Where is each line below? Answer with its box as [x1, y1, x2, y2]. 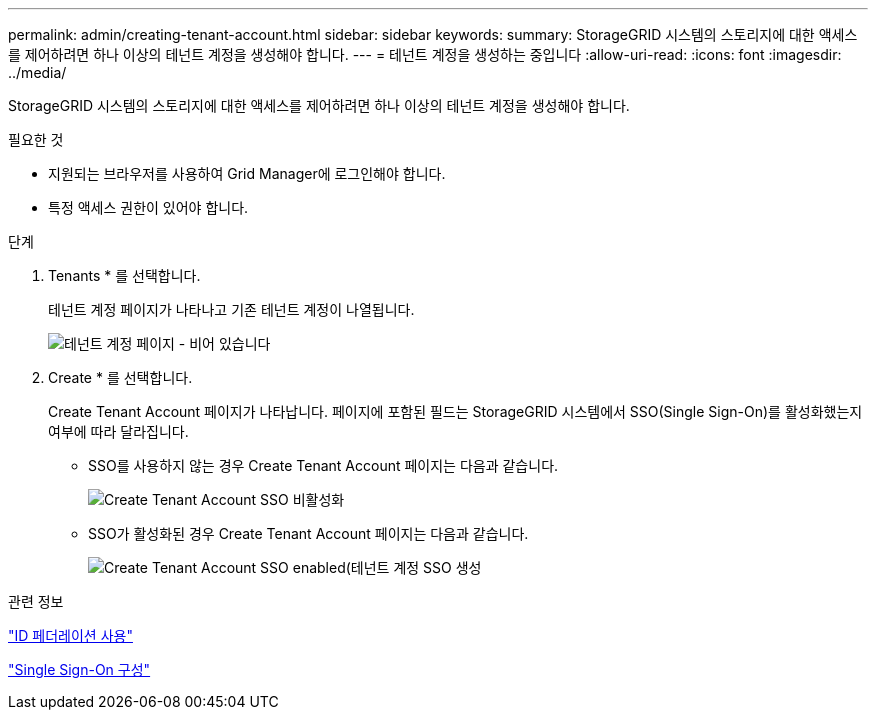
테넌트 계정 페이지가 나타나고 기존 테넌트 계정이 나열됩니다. [48, 301, 415, 318]
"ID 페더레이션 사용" [8, 627, 133, 644]
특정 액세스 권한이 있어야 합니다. [48, 199, 249, 216]
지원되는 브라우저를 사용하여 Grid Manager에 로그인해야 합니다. [48, 165, 446, 182]
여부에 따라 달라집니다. [48, 423, 189, 440]
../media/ [8, 64, 67, 81]
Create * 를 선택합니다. [48, 369, 193, 386]
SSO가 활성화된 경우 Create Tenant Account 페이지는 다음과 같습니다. [88, 525, 529, 542]
